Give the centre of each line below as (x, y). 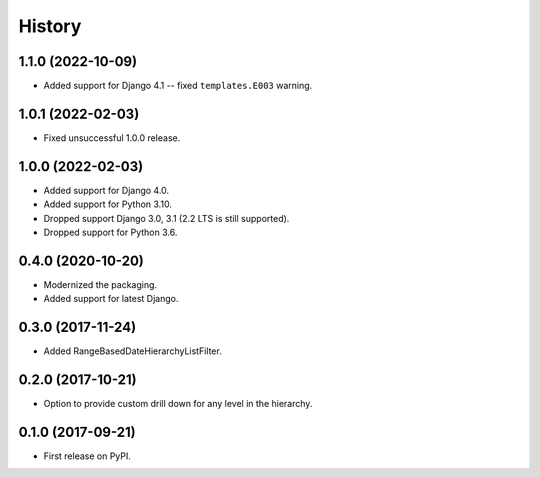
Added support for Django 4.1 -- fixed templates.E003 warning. (178, 86)
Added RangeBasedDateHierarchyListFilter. (132, 351)
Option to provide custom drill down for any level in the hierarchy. (178, 404)
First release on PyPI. (87, 456)
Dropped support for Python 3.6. (110, 232)
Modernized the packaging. (100, 284)
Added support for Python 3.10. (107, 204)
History (50, 26)
